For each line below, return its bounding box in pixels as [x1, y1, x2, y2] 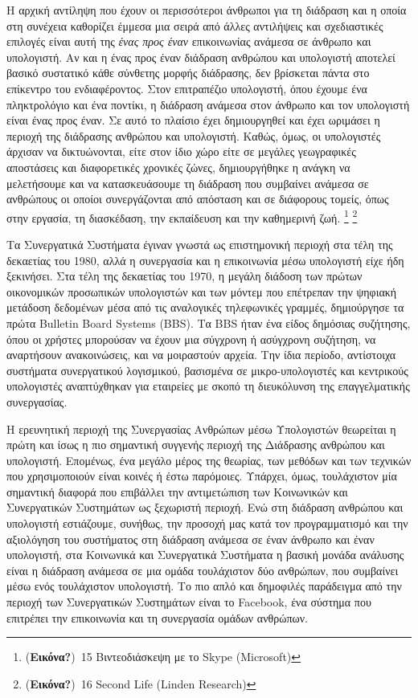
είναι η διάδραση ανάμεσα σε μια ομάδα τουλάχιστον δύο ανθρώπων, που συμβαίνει [6, 561, 399, 578]
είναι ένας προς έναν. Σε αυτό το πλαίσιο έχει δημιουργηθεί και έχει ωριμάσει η [6, 112, 380, 129]
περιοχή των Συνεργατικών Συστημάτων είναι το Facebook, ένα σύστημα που [6, 594, 371, 610]
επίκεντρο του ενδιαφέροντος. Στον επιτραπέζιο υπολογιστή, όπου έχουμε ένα [6, 80, 367, 96]
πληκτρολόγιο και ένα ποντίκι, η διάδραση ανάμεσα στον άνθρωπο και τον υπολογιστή [6, 96, 410, 112]
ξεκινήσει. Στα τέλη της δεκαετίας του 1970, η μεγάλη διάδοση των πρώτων [6, 267, 363, 284]
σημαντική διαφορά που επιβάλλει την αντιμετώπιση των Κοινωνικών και [6, 483, 348, 500]
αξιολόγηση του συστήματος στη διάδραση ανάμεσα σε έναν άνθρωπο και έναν [6, 530, 375, 547]
